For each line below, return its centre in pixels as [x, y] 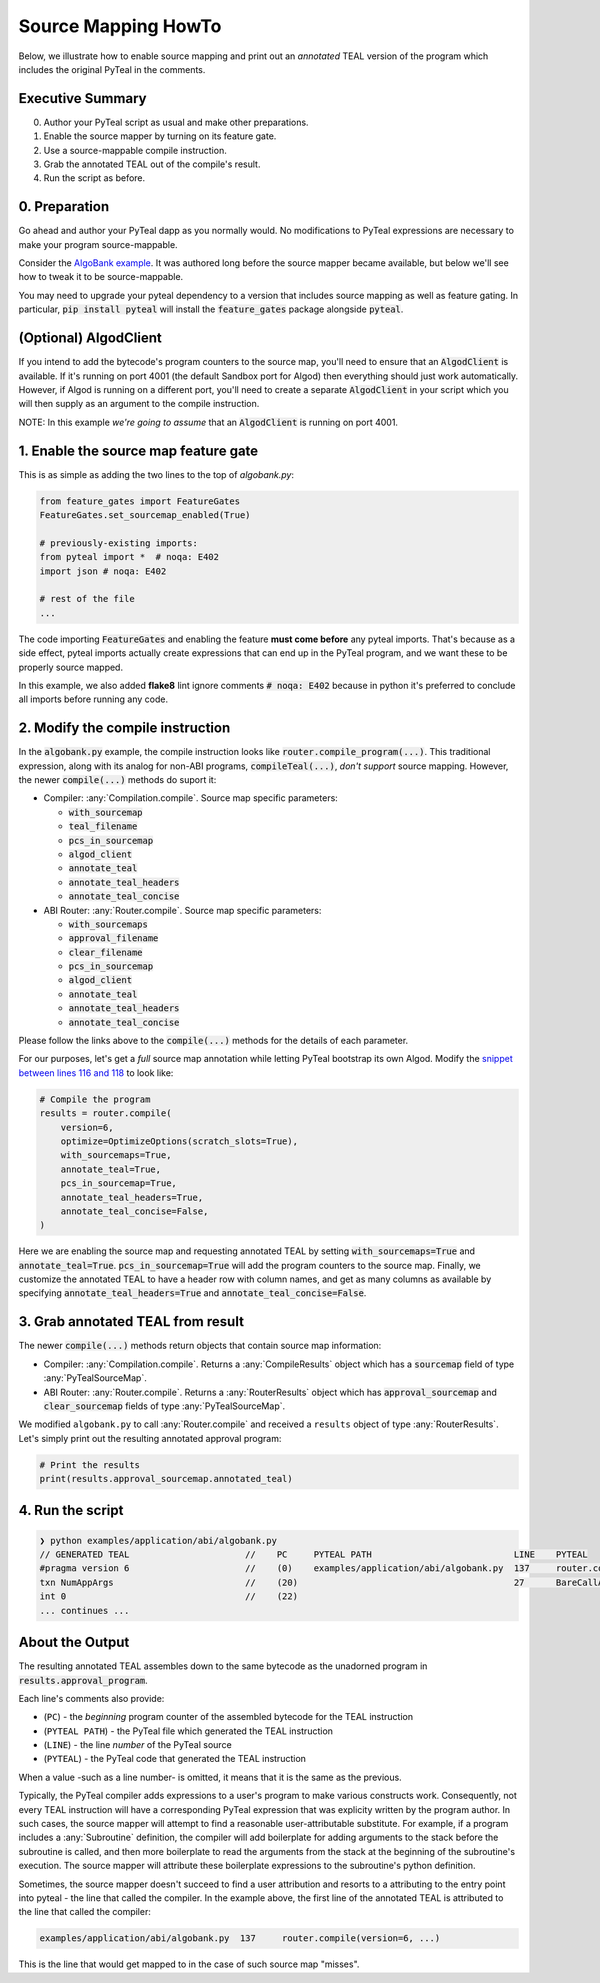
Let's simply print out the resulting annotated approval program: [150, 1438]
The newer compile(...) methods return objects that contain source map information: [200, 1346]
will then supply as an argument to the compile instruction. [139, 404]
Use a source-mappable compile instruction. [135, 150]
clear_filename [106, 952]
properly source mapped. [71, 667]
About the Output [74, 1642]
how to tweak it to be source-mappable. [101, 277]
